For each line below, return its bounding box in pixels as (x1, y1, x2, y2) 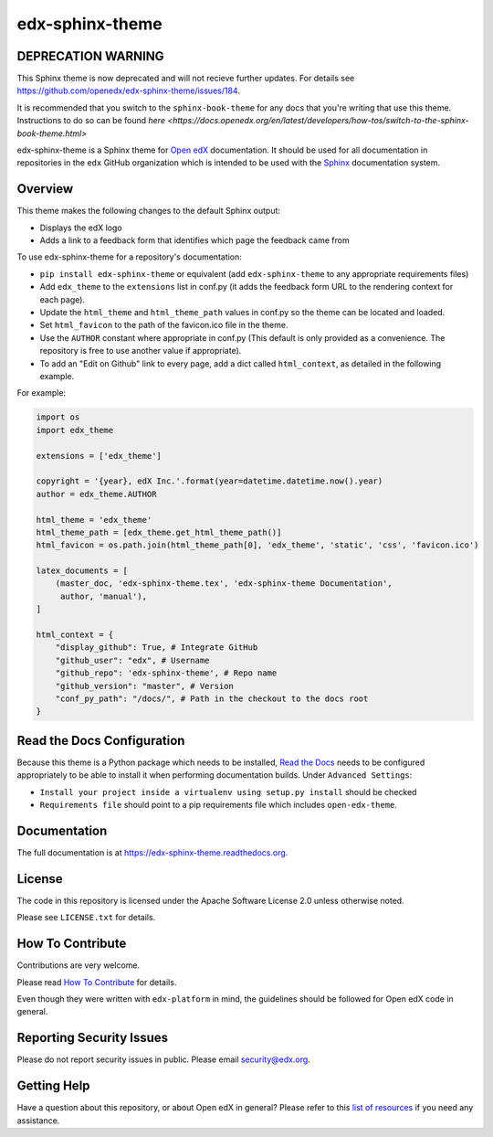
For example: (16, 388, 67, 398)
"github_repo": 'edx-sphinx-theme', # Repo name (55, 668, 278, 678)
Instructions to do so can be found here (16, 115, 166, 126)
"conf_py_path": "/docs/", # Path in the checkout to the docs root (55, 693, 369, 704)
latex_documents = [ (36, 566, 128, 576)
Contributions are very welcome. (16, 960, 141, 971)
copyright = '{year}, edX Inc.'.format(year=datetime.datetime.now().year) (36, 476, 383, 486)
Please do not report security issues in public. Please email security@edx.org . (16, 1054, 310, 1065)
